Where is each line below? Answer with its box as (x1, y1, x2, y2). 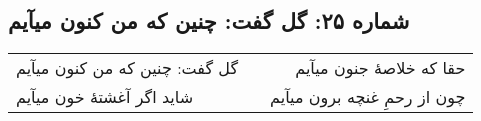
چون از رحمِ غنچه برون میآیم (270, 85, 466, 109)
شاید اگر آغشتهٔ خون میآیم (16, 85, 194, 109)
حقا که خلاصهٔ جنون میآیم (295, 56, 466, 80)
